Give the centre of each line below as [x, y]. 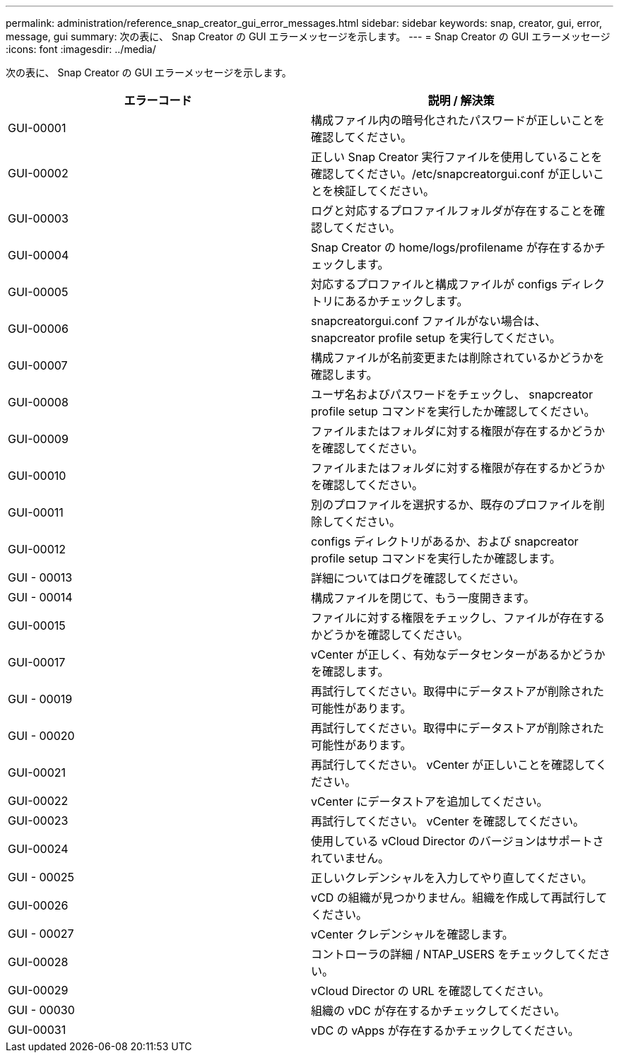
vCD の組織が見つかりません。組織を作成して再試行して [459, 898]
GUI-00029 [38, 990]
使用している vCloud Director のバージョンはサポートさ [458, 841]
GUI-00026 [38, 905]
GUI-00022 [38, 801]
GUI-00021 [37, 772]
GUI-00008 [38, 402]
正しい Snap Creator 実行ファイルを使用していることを [457, 157]
